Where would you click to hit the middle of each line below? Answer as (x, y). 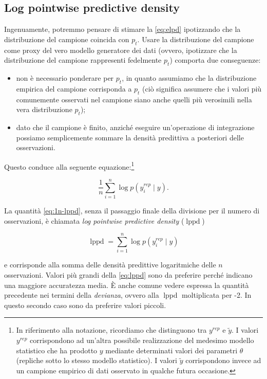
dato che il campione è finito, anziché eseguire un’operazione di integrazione (135, 127)
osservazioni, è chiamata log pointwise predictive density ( (94, 220)
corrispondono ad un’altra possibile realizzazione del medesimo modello (142, 340)
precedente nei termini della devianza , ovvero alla (82, 295)
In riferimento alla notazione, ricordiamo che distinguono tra (111, 330)
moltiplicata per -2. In (216, 295)
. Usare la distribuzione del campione (196, 39)
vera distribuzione (44, 109)
